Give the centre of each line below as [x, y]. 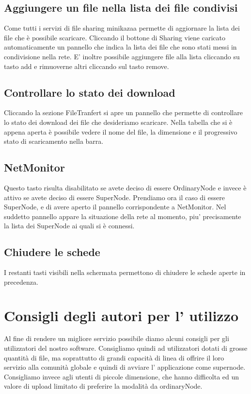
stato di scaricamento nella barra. [54, 141]
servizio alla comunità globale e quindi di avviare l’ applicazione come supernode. [125, 367]
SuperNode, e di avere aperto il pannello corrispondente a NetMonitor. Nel [115, 207]
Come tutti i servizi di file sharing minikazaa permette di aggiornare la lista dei [122, 28]
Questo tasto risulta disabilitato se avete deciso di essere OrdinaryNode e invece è [125, 187]
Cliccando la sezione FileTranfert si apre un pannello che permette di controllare [123, 112]
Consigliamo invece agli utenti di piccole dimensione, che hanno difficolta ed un [122, 376]
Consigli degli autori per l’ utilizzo [121, 315]
